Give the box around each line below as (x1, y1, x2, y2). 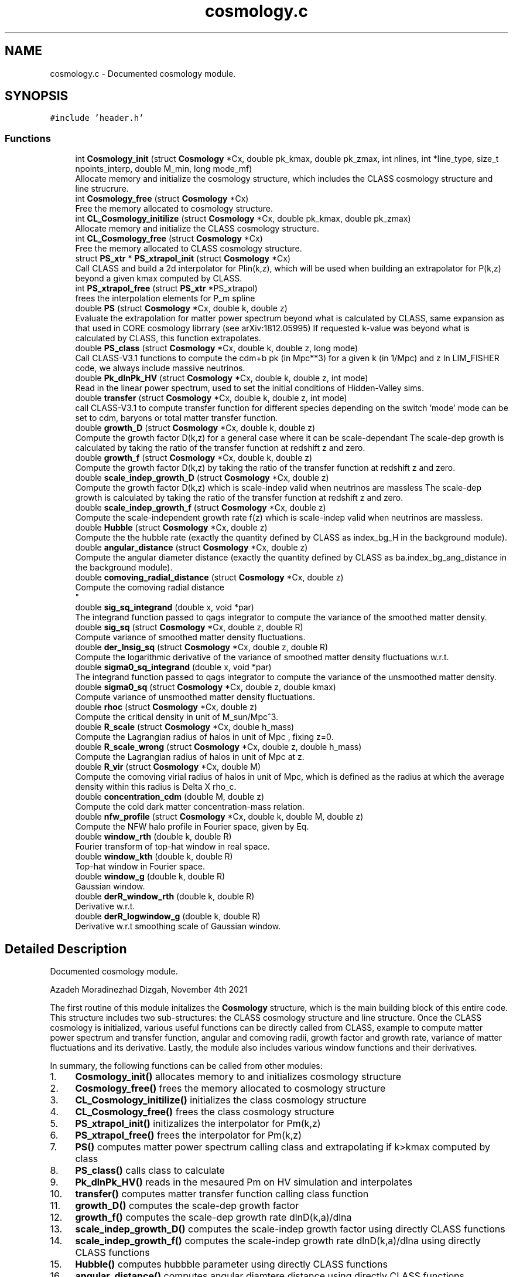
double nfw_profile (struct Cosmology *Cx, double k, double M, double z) (75, 811, 364, 822)
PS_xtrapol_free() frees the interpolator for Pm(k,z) (75, 1129, 302, 1142)
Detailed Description (5, 941, 127, 956)
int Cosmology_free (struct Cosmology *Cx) (75, 193, 249, 204)
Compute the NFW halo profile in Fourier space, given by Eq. (75, 821, 309, 832)
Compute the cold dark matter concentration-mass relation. (75, 801, 305, 812)
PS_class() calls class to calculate (75, 1164, 225, 1177)
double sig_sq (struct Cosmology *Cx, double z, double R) (75, 622, 303, 633)
